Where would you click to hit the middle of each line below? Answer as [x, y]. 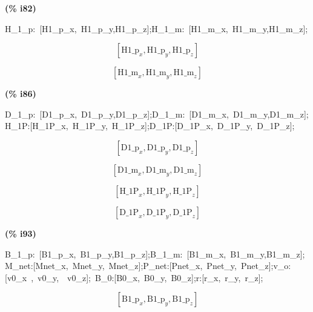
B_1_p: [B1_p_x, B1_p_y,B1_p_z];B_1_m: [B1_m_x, [116, 254]
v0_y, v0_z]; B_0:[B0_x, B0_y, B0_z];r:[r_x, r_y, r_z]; [150, 277]
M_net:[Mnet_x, [37, 266]
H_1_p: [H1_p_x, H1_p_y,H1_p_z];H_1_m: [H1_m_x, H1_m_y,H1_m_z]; [156, 28]
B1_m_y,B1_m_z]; [268, 254]
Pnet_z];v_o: [266, 266]
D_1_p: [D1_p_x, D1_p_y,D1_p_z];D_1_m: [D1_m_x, [117, 114]
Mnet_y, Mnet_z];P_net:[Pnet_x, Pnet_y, [154, 266]
